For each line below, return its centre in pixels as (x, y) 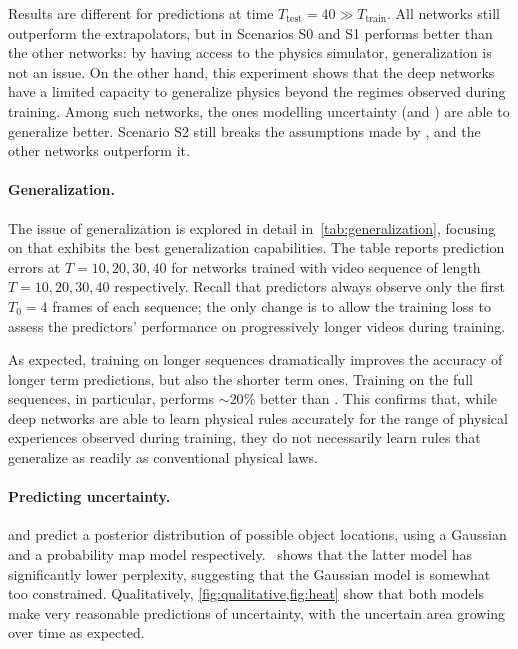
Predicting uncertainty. (89, 496)
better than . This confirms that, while (378, 398)
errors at (34, 266)
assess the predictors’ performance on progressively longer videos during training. (257, 325)
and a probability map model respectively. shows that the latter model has (240, 554)
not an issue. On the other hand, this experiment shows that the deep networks (251, 71)
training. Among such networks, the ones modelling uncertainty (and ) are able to (259, 110)
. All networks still (443, 13)
